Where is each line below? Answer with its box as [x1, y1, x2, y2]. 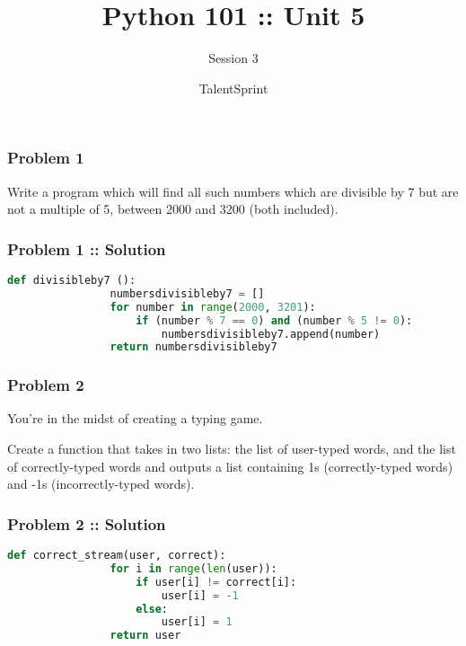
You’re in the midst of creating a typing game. [7, 409, 263, 428]
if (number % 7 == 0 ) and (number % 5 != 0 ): [136, 314, 413, 327]
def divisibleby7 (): [7, 274, 136, 288]
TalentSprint [198, 78, 268, 97]
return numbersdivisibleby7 [110, 341, 277, 354]
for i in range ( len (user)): [110, 562, 277, 575]
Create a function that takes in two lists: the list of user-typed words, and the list [7, 439, 456, 458]
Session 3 [208, 49, 259, 67]
